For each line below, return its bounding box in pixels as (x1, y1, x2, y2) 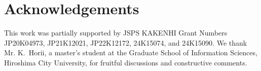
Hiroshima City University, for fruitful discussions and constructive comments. (4, 57, 247, 67)
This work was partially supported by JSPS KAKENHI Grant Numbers (4, 27, 228, 38)
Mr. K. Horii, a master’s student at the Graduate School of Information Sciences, (4, 47, 257, 58)
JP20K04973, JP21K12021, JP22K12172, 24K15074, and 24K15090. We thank (4, 37, 247, 48)
